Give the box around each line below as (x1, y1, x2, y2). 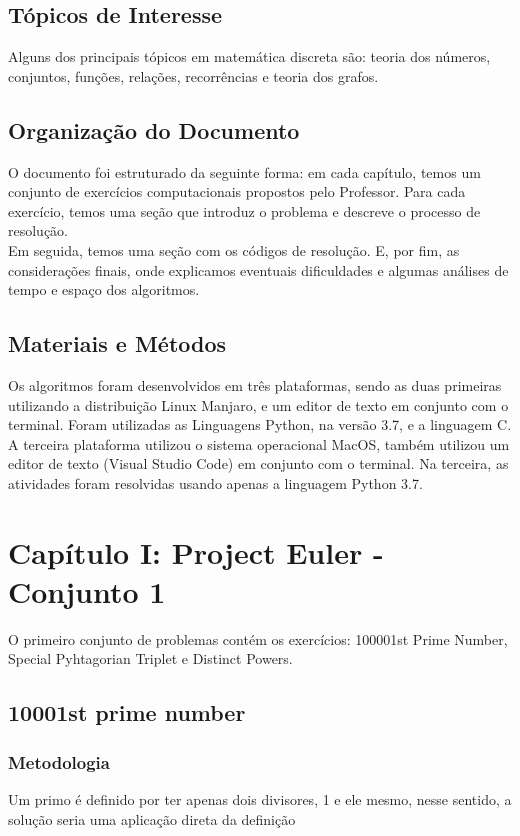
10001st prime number (8, 697, 246, 728)
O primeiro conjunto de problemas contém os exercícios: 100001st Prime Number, (8, 628, 508, 649)
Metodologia (8, 749, 110, 774)
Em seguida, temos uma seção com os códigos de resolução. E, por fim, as (8, 239, 460, 260)
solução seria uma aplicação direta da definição (8, 808, 296, 829)
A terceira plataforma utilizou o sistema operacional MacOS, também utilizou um (8, 433, 510, 454)
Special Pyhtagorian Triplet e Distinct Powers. (8, 648, 293, 669)
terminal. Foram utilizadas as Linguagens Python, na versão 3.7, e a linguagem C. (8, 414, 512, 435)
